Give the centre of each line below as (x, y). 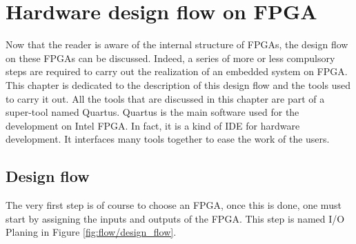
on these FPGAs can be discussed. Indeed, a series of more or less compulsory (170, 58)
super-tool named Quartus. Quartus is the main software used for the (152, 112)
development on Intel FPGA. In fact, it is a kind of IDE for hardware (153, 125)
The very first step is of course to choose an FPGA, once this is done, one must (174, 205)
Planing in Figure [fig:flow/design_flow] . (91, 232)
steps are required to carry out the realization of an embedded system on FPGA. (177, 71)
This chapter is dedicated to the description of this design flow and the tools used (178, 84)
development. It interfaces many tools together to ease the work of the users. (168, 139)
